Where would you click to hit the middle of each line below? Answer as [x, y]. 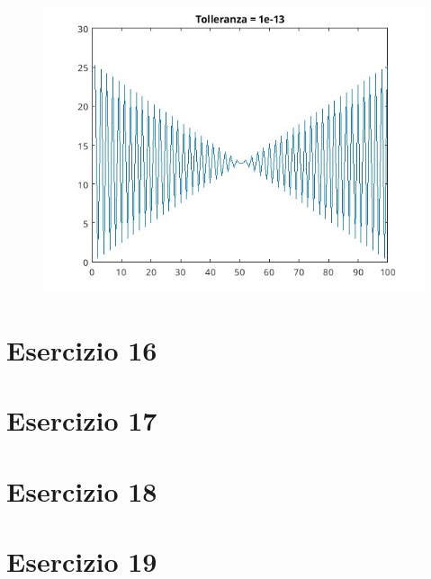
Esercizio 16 [82, 349]
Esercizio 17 [82, 420]
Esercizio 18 [82, 490]
